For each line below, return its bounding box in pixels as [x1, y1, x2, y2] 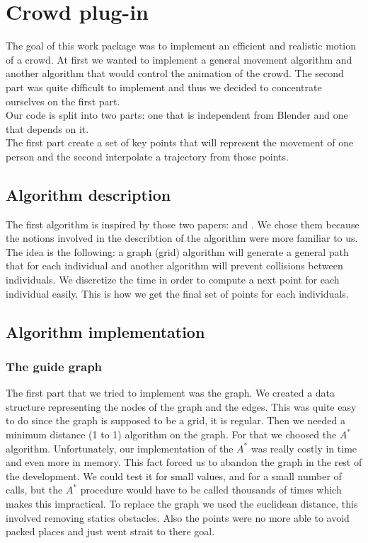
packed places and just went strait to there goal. [6, 524, 215, 539]
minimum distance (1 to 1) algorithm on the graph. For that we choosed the [6, 427, 337, 442]
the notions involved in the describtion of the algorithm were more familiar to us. [6, 230, 358, 245]
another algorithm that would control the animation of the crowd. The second [6, 66, 344, 81]
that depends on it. [6, 121, 89, 136]
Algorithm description [6, 183, 171, 205]
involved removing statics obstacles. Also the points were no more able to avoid [6, 510, 350, 525]
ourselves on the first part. [6, 93, 120, 108]
